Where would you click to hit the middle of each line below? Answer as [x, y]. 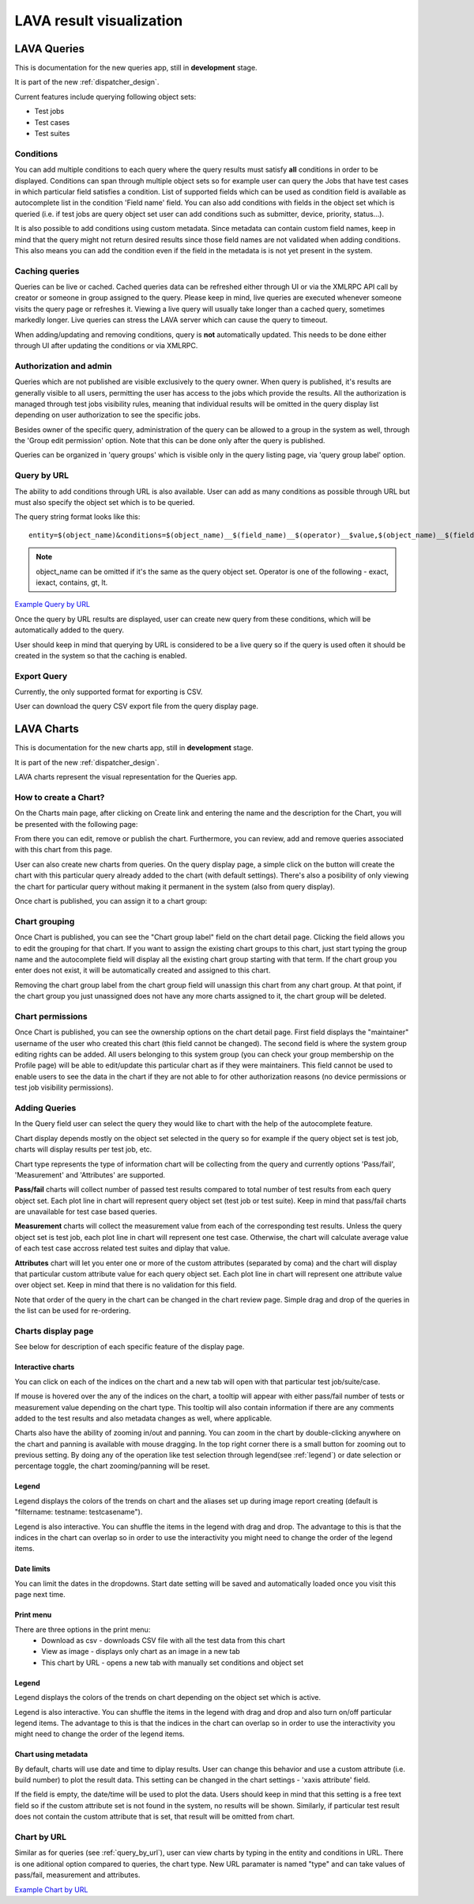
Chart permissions [51, 1016]
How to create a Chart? [60, 797]
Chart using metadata [51, 1754]
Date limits [32, 1569]
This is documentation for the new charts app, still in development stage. [134, 748]
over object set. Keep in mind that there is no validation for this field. [126, 1285]
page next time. [40, 1595]
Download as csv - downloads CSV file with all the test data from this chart [164, 1640]
